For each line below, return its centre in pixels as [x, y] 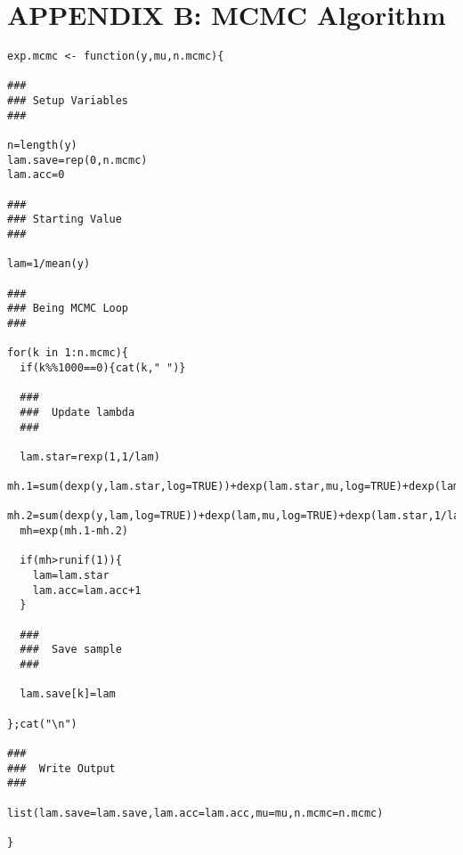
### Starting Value [65, 220]
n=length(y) [42, 146]
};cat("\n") [42, 724]
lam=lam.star [71, 576]
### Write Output [61, 768]
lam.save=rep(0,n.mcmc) [77, 160]
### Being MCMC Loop [68, 309]
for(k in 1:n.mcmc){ [68, 353]
